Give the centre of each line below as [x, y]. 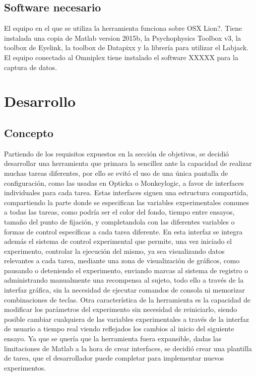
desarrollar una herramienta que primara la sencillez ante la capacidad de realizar [128, 163]
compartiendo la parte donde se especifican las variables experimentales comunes [127, 202]
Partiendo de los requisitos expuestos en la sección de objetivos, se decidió [117, 153]
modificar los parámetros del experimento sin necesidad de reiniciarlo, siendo [121, 309]
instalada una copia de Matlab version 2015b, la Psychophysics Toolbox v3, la [123, 38]
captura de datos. [31, 67]
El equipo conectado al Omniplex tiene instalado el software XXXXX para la [121, 57]
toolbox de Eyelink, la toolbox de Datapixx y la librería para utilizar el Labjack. [126, 47]
